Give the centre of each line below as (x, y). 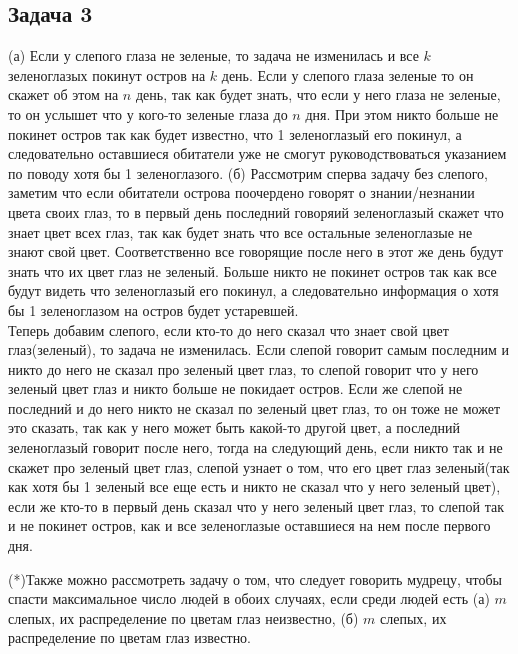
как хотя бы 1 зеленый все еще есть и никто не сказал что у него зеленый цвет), (254, 486)
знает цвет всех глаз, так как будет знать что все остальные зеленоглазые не (240, 231)
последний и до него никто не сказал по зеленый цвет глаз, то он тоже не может (254, 407)
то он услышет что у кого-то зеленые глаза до (148, 113)
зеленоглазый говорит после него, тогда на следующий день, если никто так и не (255, 447)
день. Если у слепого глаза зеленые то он (347, 74)
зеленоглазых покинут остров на (107, 74)
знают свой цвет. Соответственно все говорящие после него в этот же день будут (256, 251)
